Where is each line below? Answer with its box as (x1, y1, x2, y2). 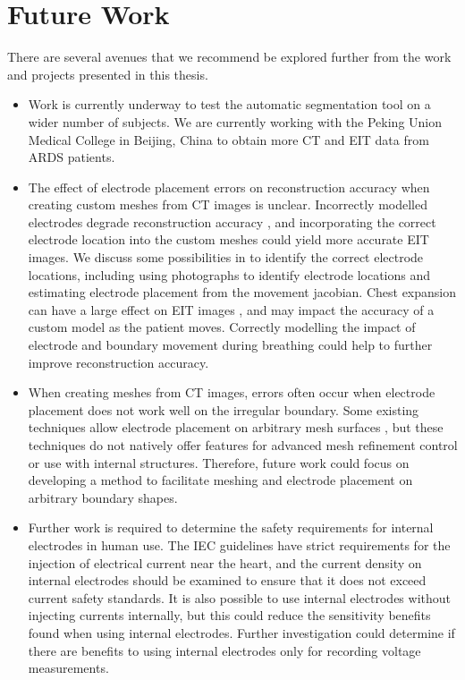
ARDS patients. (28, 148, 115, 166)
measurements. (28, 659, 109, 677)
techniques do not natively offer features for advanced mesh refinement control (28, 436, 458, 454)
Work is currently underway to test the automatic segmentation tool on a (28, 95, 431, 114)
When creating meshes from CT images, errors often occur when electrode (28, 383, 435, 402)
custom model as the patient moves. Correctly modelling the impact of (28, 318, 416, 336)
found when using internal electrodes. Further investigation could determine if (28, 623, 455, 642)
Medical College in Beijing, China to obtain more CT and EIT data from (28, 130, 429, 149)
